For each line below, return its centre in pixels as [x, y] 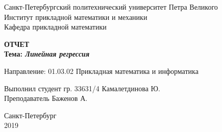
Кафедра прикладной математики [55, 27]
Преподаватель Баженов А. [46, 98]
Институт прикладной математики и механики [76, 17]
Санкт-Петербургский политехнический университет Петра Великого [111, 7]
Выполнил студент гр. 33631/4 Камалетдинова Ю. [82, 88]
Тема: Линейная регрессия [47, 54]
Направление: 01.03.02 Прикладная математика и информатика [101, 71]
